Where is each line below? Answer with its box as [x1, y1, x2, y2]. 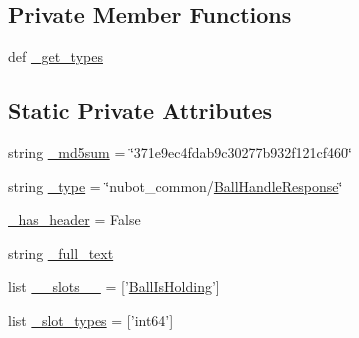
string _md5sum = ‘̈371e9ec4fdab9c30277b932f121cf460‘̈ [8, 142, 353, 162]
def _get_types [8, 46, 103, 67]
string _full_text [8, 242, 114, 263]
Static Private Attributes [8, 95, 273, 126]
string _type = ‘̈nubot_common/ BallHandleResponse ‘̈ [8, 175, 343, 196]
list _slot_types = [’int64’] [8, 309, 174, 330]
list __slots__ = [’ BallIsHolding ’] [8, 276, 220, 297]
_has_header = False [8, 209, 141, 230]
